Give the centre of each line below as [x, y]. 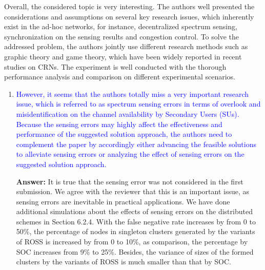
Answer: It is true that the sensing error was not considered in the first [130, 181]
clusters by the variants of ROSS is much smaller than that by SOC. [124, 262]
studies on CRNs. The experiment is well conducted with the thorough [115, 66]
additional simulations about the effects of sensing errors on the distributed [134, 211]
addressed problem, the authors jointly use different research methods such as [126, 46]
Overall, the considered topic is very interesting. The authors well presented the [129, 6]
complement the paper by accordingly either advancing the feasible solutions [136, 144]
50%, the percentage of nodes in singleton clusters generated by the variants [136, 231]
